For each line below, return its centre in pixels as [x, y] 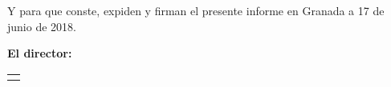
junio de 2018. [42, 26]
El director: [40, 53]
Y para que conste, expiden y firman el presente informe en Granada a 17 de [196, 10]
